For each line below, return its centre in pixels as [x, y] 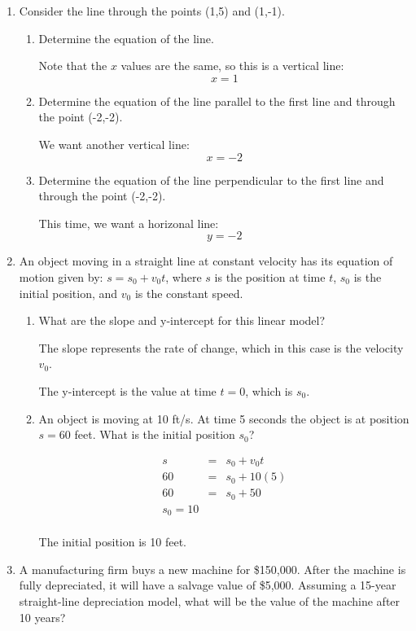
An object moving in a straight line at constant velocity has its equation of [206, 261]
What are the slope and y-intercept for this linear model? [182, 320]
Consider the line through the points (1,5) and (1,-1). [152, 11]
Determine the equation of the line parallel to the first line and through [217, 101]
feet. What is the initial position [155, 434]
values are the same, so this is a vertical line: [232, 66]
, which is [269, 390]
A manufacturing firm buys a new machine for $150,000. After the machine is [212, 569]
